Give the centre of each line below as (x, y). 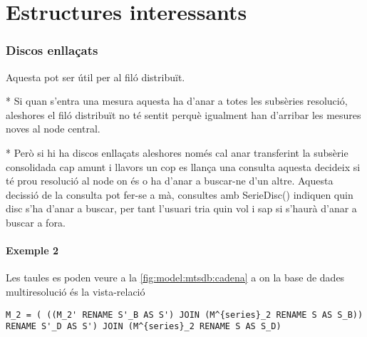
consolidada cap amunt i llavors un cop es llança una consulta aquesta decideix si (183, 166)
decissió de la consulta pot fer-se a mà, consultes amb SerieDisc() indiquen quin (180, 194)
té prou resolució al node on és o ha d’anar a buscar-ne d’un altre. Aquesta (170, 181)
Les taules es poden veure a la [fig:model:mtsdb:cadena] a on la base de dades (175, 278)
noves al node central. (53, 129)
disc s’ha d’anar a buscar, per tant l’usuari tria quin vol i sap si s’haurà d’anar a (181, 208)
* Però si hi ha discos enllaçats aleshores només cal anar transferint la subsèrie (177, 152)
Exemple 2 (32, 250)
